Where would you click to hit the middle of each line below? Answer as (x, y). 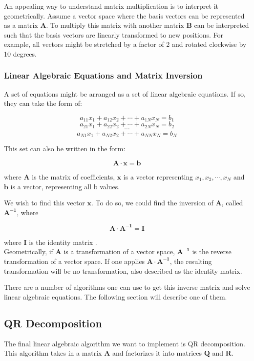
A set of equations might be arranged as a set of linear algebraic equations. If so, (125, 93)
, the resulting (191, 261)
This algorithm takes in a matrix (53, 353)
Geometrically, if (29, 251)
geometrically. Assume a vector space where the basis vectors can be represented (124, 15)
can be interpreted (222, 25)
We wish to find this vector (44, 203)
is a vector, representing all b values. (65, 186)
